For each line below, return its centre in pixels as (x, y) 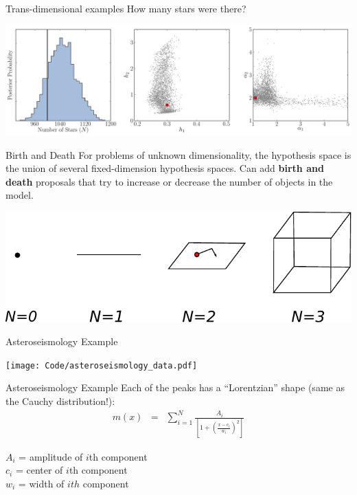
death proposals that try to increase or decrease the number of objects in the (169, 181)
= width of (41, 483)
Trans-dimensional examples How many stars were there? (126, 8)
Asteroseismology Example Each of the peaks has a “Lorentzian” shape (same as (175, 387)
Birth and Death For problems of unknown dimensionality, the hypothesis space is (178, 154)
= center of (39, 470)
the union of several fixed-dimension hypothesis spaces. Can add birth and (165, 168)
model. (20, 195)
